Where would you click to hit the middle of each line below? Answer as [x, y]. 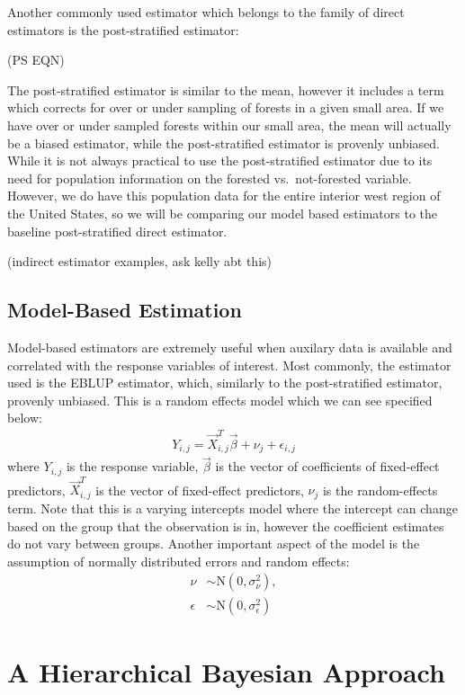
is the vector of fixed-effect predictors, [200, 490]
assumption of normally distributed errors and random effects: [179, 561]
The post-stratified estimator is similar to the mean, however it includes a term [226, 89]
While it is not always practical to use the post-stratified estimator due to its [220, 160]
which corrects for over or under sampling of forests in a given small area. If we [226, 107]
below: [25, 418]
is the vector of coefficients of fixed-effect [327, 466]
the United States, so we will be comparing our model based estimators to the [223, 213]
